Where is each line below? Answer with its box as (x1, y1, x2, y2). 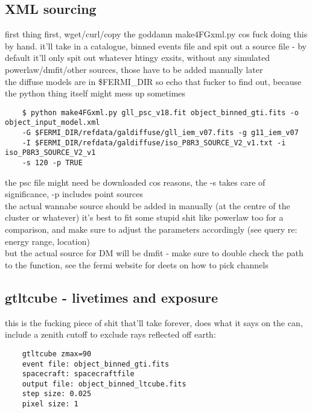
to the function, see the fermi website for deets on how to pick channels (5, 258, 269, 271)
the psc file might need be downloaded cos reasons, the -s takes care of (5, 175, 266, 188)
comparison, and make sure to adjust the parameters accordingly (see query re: (5, 223, 298, 236)
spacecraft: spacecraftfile (22, 370, 135, 379)
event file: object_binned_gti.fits (22, 359, 170, 368)
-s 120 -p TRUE (22, 159, 83, 168)
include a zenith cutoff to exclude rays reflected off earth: (5, 328, 216, 341)
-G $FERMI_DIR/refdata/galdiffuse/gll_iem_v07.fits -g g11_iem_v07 (22, 128, 299, 137)
